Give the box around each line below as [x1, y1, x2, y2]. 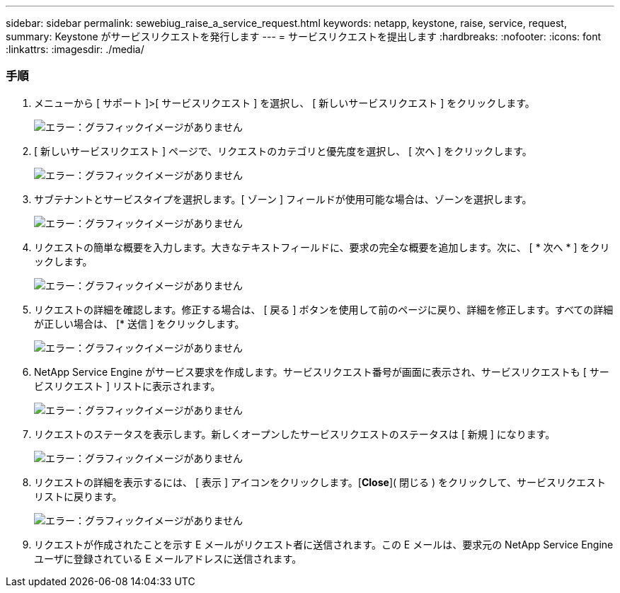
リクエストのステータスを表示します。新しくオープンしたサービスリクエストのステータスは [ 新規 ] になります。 [34, 427, 556, 440]
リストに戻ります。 [34, 490, 122, 502]
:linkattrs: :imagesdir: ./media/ [6, 43, 144, 55]
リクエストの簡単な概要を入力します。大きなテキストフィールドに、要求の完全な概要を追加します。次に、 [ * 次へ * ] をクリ [34, 241, 610, 253]
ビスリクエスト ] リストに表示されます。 [34, 379, 221, 392]
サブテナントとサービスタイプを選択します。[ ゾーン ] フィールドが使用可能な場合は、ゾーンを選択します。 [34, 192, 532, 205]
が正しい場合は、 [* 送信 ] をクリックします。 [34, 317, 245, 330]
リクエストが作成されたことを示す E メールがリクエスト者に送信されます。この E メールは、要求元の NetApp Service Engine [34, 538, 614, 551]
